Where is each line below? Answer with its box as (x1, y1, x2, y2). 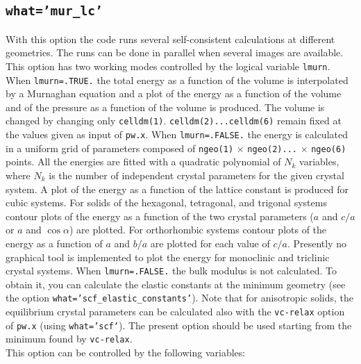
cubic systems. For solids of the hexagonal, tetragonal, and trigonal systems (6, 195, 327, 210)
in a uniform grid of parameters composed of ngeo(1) (6, 140, 234, 155)
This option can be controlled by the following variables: (6, 345, 246, 360)
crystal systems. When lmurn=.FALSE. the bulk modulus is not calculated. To (6, 263, 337, 278)
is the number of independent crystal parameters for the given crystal (49, 168, 344, 183)
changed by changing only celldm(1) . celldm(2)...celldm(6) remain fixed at (6, 113, 342, 128)
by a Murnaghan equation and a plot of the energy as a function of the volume (6, 86, 342, 101)
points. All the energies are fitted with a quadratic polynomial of (6, 154, 281, 169)
